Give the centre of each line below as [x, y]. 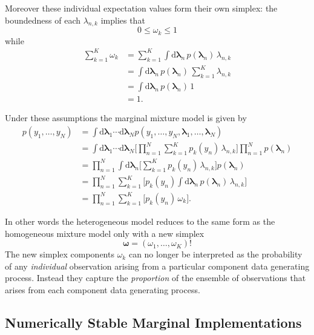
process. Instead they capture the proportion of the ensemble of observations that [155, 278]
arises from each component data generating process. [103, 289]
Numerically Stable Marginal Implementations [153, 322]
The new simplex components [60, 254]
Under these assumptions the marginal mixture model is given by [126, 118]
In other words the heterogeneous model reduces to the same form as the [140, 221]
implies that [123, 20]
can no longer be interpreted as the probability [215, 254]
